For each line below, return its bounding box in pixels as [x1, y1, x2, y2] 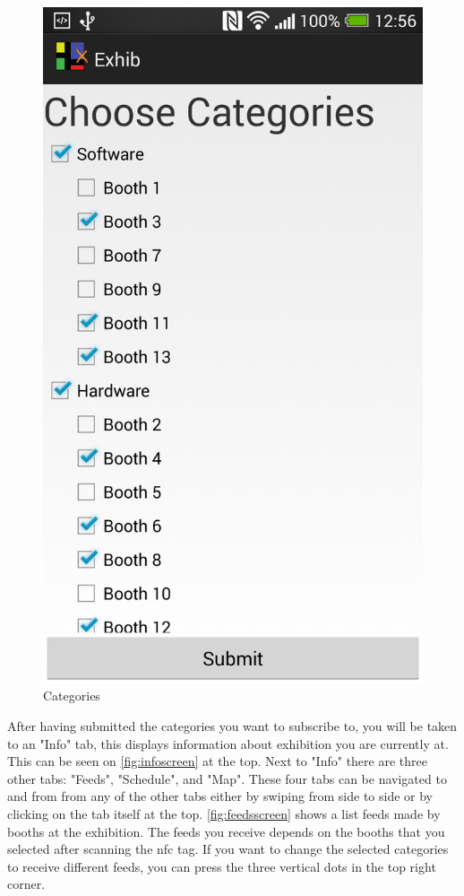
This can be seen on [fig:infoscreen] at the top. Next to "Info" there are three [7, 752, 427, 770]
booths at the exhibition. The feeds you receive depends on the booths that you [7, 822, 445, 840]
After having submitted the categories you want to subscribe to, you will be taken [7, 716, 458, 735]
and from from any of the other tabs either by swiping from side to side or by [7, 787, 433, 805]
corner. [7, 874, 46, 893]
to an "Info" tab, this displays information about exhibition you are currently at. [7, 734, 449, 752]
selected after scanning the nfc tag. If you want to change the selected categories [7, 839, 449, 858]
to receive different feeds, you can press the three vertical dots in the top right [7, 857, 436, 875]
